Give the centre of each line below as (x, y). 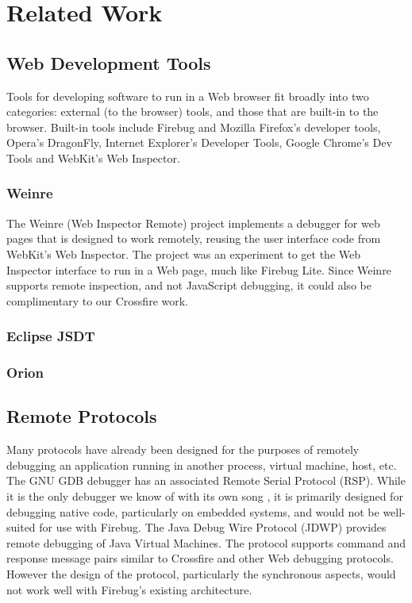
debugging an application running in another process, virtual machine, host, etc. (202, 465)
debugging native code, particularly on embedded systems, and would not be (193, 511)
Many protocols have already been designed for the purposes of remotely (183, 449)
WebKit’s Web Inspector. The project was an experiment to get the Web (183, 253)
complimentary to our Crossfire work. (98, 300)
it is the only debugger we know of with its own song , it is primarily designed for (205, 496)
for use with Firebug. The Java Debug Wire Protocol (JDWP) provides (213, 527)
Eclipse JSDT (51, 336)
